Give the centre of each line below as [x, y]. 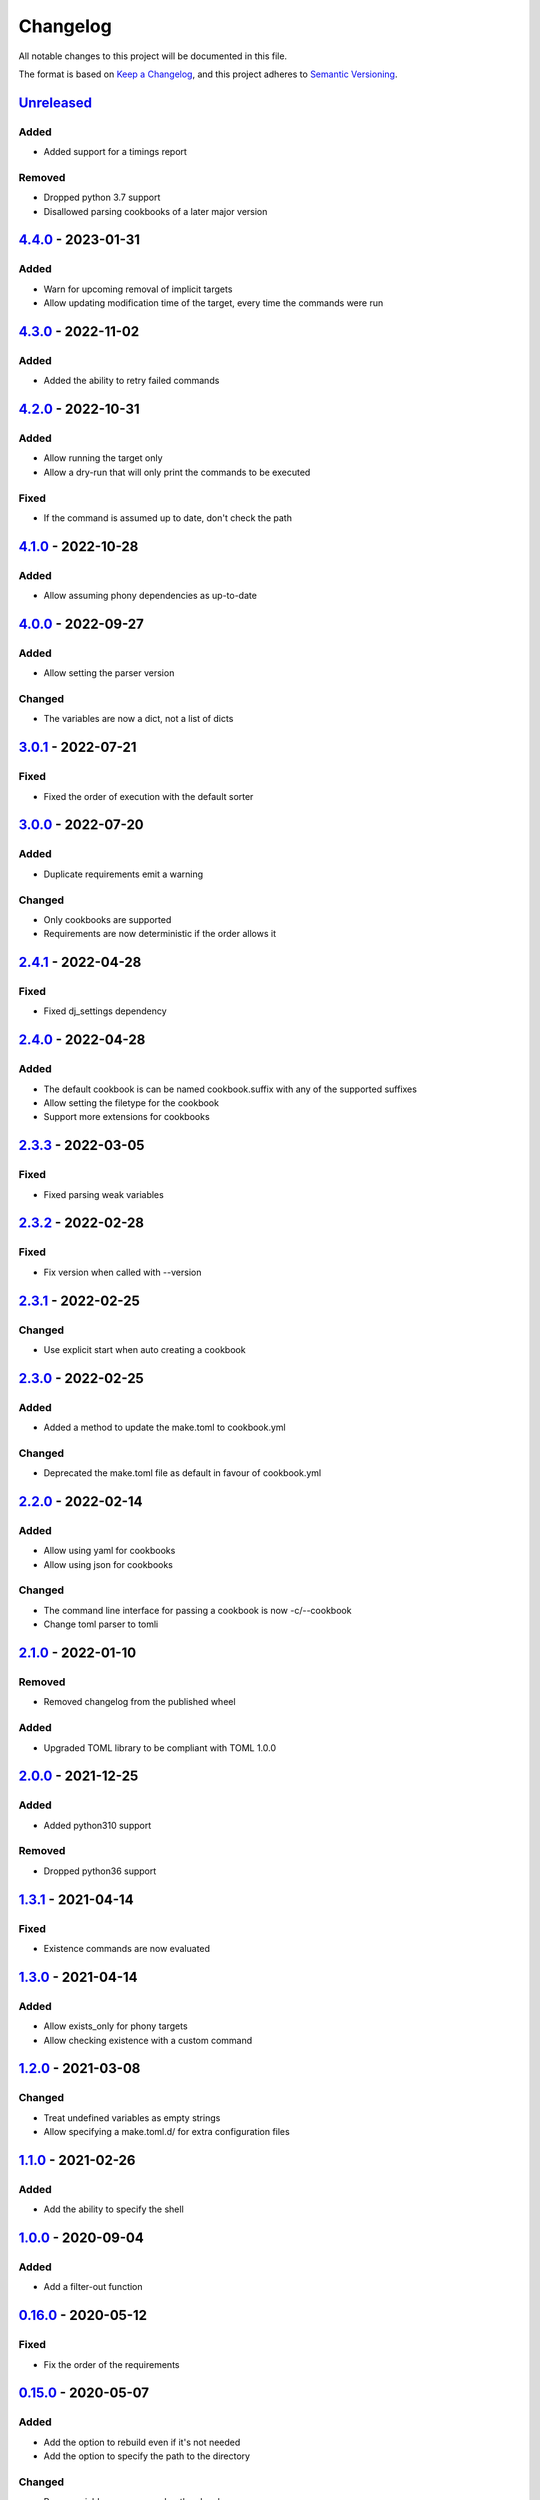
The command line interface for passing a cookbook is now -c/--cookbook [197, 1610]
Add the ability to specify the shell [113, 2209]
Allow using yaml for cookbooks [109, 1551]
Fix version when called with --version [122, 1272]
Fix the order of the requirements [111, 2364]
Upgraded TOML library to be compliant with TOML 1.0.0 [160, 1747]
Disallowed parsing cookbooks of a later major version [155, 211]
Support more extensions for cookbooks [126, 1117]
